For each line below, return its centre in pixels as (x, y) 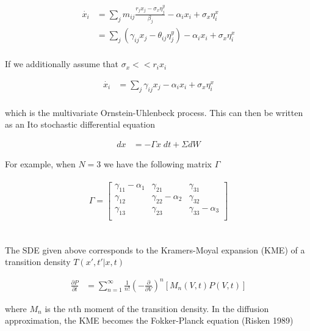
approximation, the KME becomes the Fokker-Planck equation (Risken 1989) (149, 320)
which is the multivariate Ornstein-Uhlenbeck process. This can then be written (154, 112)
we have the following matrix (157, 163)
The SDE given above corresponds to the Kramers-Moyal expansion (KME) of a (155, 249)
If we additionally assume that (62, 64)
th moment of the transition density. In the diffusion (171, 308)
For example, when (40, 163)
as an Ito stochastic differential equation (80, 124)
